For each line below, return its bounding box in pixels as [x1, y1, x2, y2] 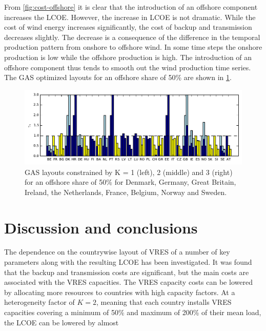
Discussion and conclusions [4, 217, 198, 238]
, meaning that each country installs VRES [96, 297, 232, 307]
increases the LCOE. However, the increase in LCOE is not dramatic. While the [4, 11, 256, 22]
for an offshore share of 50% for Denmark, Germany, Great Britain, [25, 177, 236, 187]
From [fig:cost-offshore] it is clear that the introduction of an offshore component [4, 2, 258, 12]
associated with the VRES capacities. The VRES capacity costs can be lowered [4, 277, 253, 287]
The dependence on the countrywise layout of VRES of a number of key [4, 246, 230, 257]
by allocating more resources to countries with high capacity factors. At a [4, 286, 235, 297]
